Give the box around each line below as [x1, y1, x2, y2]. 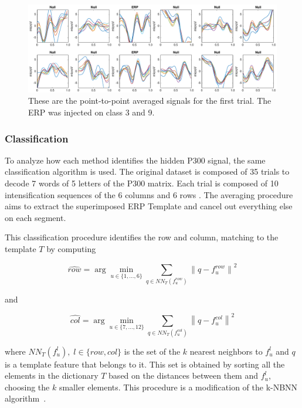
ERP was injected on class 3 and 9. [28, 106, 155, 118]
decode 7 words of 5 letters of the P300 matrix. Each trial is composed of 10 [5, 177, 279, 189]
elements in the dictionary [5, 369, 99, 382]
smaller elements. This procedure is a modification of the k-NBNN [59, 380, 298, 393]
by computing [46, 243, 96, 255]
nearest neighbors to [189, 345, 263, 357]
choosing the [5, 380, 50, 393]
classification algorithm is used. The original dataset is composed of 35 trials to [5, 165, 290, 178]
